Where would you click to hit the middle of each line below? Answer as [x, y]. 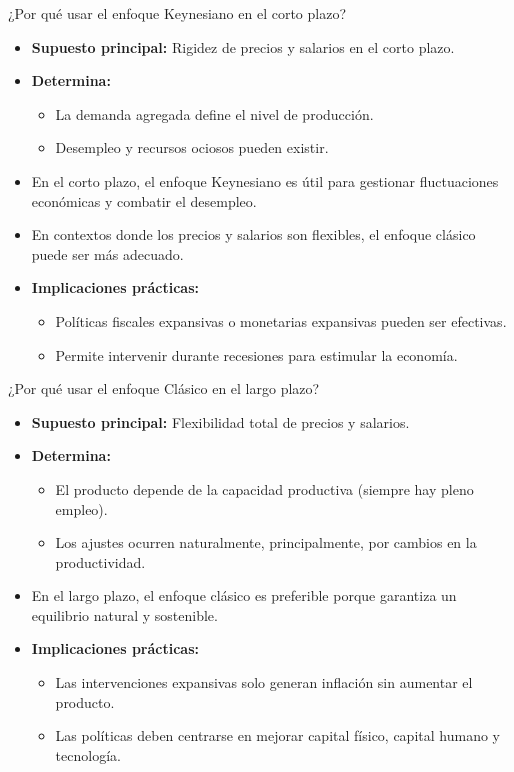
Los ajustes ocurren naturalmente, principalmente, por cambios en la [266, 542]
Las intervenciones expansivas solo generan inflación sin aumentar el [264, 682]
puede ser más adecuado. [107, 253]
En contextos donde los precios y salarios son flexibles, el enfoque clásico [253, 234]
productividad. [100, 561]
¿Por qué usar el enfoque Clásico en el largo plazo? [164, 388]
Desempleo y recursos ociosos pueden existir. [192, 147]
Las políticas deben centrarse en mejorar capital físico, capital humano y [277, 735]
